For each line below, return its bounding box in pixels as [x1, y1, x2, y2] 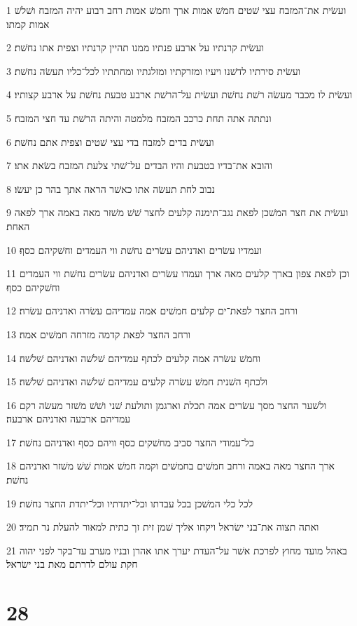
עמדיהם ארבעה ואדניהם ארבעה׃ [6, 411, 131, 426]
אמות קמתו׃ [6, 16, 50, 31]
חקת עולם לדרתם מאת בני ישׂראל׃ [6, 557, 138, 571]
